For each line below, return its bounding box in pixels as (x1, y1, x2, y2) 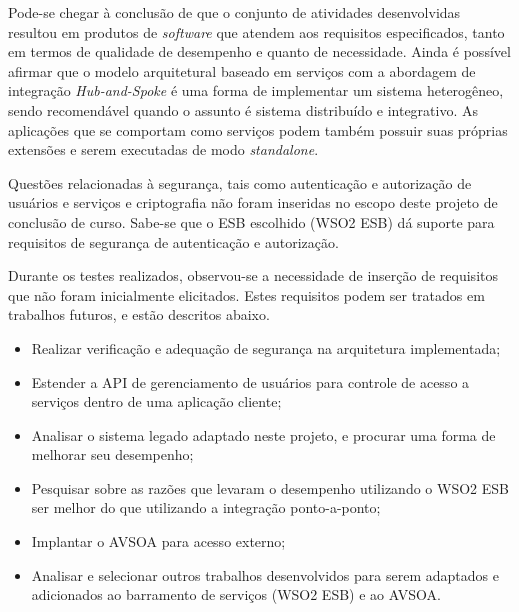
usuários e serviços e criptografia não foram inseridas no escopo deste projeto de (8, 192, 498, 213)
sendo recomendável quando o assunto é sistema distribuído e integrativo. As (8, 99, 479, 120)
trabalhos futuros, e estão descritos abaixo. (8, 304, 270, 325)
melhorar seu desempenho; (31, 444, 194, 465)
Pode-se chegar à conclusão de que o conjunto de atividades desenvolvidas (8, 2, 461, 22)
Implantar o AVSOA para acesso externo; (31, 531, 286, 552)
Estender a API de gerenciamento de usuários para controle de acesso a (31, 371, 470, 392)
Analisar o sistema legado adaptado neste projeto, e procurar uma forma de (31, 424, 496, 445)
